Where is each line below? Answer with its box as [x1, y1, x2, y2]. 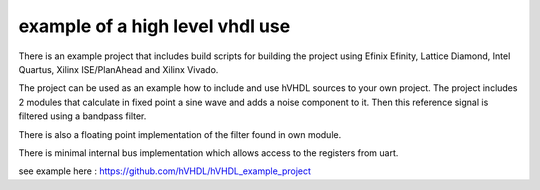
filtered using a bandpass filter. [18, 110, 147, 122]
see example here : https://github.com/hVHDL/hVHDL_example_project [18, 165, 312, 177]
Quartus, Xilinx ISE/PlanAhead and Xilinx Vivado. [18, 63, 219, 75]
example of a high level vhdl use [18, 15, 291, 37]
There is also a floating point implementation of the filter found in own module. [18, 128, 342, 140]
